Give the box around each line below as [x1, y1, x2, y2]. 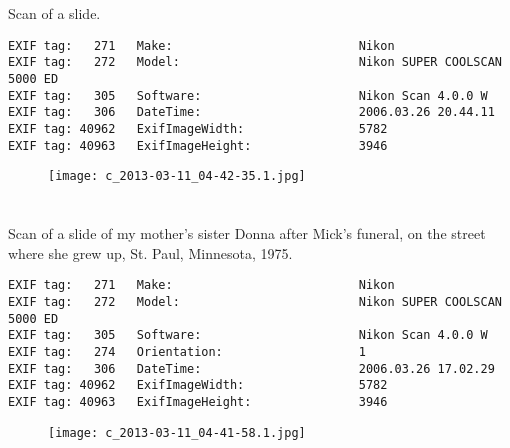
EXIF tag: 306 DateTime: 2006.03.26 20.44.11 [8, 105, 495, 120]
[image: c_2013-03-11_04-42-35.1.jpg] [48, 169, 306, 184]
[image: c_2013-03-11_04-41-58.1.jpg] [48, 425, 306, 440]
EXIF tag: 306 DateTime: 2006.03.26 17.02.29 [8, 361, 495, 376]
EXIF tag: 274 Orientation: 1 [8, 345, 366, 360]
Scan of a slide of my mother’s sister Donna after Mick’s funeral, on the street [8, 223, 486, 244]
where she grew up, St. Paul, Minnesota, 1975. [8, 242, 293, 263]
